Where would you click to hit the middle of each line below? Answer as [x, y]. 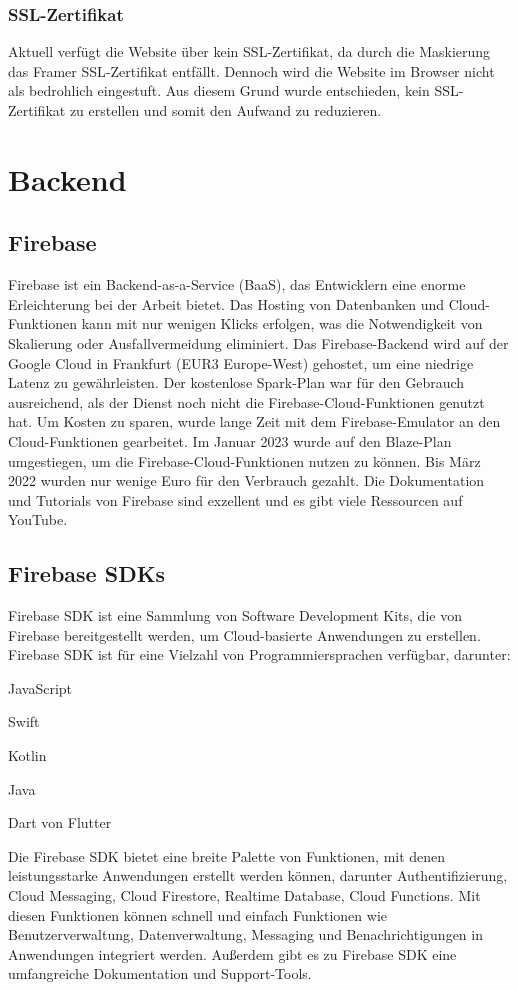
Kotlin [27, 755]
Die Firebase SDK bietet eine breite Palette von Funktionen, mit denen [227, 855]
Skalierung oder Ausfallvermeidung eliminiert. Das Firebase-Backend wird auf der [258, 342]
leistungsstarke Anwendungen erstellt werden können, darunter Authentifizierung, [258, 875]
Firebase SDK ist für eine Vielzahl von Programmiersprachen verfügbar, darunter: [259, 654]
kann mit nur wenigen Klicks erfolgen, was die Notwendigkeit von [282, 323]
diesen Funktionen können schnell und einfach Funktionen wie [197, 914]
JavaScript [40, 687]
